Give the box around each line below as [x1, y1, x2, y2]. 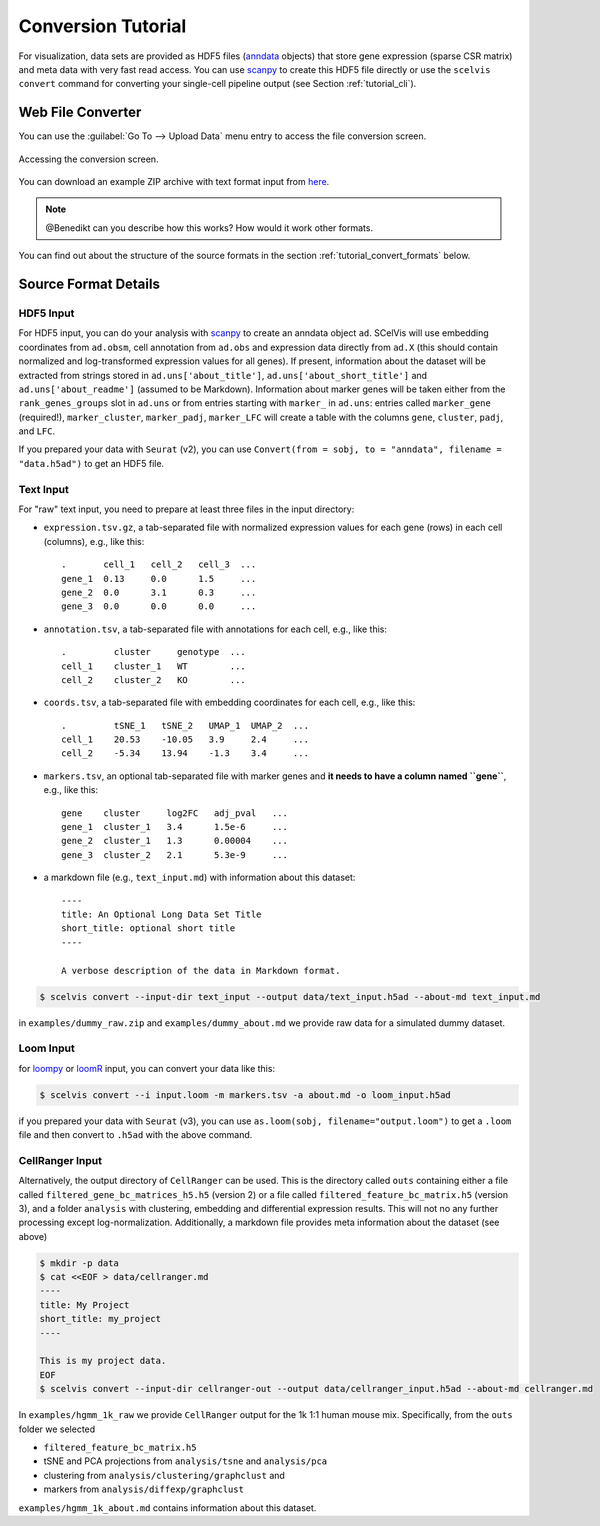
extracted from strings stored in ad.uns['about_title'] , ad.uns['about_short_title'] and [18, 369, 428, 381]
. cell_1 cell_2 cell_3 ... [61, 559, 257, 570]
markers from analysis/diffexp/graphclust [43, 1483, 245, 1495]
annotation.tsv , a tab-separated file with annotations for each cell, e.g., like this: [43, 623, 388, 635]
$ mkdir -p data [39, 1257, 120, 1269]
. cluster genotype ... [61, 646, 247, 658]
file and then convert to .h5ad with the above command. [18, 1129, 253, 1141]
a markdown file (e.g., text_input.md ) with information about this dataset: [43, 871, 356, 884]
